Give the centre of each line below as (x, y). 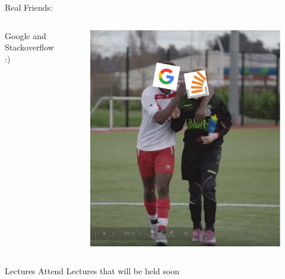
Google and (26, 35)
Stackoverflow (29, 47)
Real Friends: (29, 7)
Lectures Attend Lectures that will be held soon (92, 271)
